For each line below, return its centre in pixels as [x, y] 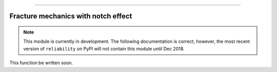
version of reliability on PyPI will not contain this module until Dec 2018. [104, 49]
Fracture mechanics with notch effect [71, 16]
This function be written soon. [41, 63]
